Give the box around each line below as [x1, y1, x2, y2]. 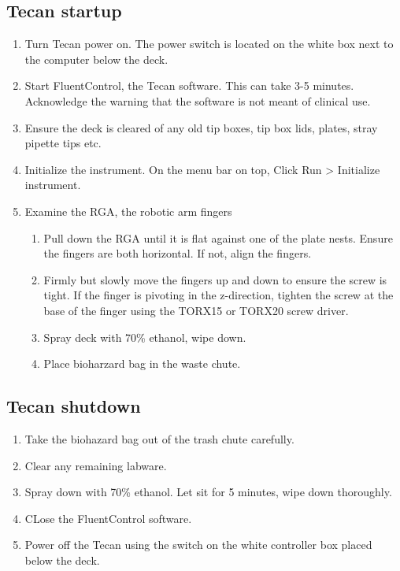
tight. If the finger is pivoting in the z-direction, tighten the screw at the [43, 287, 394, 303]
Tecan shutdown [6, 394, 141, 418]
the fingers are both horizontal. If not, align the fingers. [43, 245, 312, 261]
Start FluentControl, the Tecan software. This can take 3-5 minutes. [24, 77, 354, 94]
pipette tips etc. [24, 135, 102, 151]
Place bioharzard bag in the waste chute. [43, 355, 241, 372]
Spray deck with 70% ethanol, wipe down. [43, 328, 246, 345]
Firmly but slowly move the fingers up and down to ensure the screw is [43, 271, 387, 287]
